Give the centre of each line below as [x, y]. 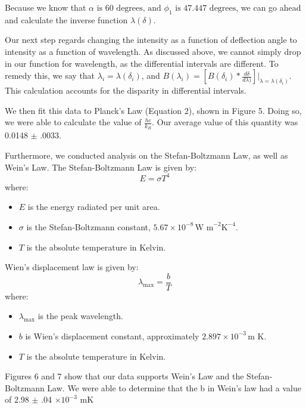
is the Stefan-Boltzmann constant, [88, 226]
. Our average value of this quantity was [225, 122]
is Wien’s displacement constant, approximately [112, 336]
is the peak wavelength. [80, 316]
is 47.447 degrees [206, 8]
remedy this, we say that [50, 75]
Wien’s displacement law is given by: [72, 267]
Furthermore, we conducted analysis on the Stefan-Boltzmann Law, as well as [146, 155]
